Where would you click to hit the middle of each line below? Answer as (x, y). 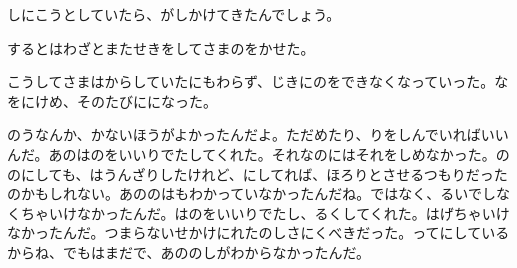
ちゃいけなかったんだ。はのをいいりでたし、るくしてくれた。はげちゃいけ (265, 212)
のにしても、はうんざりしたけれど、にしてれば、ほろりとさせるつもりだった (257, 173)
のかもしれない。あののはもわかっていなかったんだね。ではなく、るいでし (251, 193)
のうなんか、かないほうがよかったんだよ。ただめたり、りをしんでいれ (237, 134)
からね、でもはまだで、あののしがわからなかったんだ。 (189, 251)
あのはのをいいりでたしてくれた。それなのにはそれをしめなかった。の (279, 153)
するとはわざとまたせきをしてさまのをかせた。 (161, 47)
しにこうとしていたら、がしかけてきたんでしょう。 (174, 14)
